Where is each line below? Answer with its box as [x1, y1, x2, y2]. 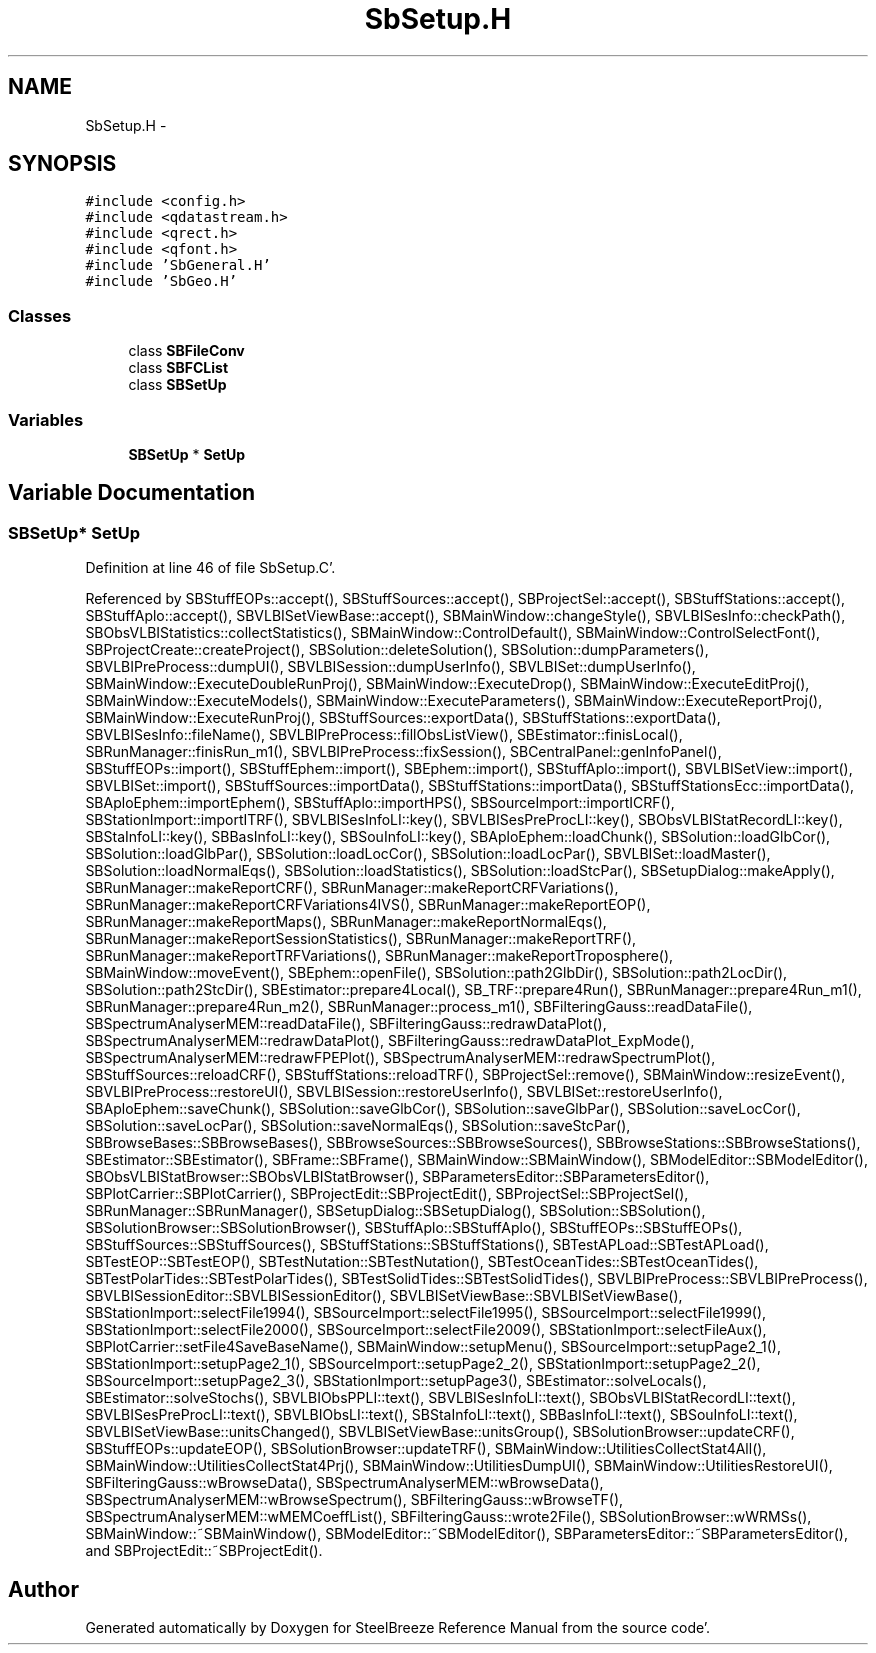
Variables [8, 409, 84, 430]
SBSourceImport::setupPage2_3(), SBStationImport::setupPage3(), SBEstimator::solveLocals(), [85, 1372, 707, 1390]
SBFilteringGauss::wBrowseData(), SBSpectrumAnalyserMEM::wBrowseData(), [85, 1474, 604, 1492]
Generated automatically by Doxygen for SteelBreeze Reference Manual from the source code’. [85, 1619, 711, 1636]
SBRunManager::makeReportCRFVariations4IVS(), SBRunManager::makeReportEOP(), [85, 896, 651, 914]
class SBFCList [128, 359, 229, 377]
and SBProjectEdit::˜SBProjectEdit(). [85, 1542, 323, 1560]
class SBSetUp [128, 376, 227, 394]
